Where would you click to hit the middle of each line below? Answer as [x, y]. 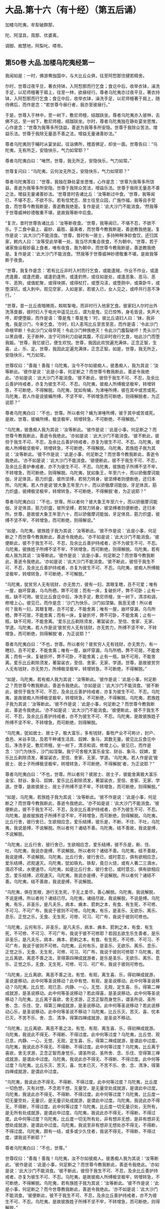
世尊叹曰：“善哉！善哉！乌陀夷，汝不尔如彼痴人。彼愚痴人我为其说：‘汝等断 [82, 1158]
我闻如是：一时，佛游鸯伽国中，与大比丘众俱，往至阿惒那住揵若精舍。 [76, 75]
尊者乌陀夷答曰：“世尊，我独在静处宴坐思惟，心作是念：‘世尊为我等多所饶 [80, 182]
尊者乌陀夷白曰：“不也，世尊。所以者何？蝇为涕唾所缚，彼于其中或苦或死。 [82, 413]
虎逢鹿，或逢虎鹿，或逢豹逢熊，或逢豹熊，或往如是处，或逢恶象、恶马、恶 [80, 276]
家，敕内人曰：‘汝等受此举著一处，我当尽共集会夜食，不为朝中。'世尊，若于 [82, 241]
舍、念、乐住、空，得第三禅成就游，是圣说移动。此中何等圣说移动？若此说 [80, 1005]
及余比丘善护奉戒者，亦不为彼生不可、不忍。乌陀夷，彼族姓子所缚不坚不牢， [82, 466]
